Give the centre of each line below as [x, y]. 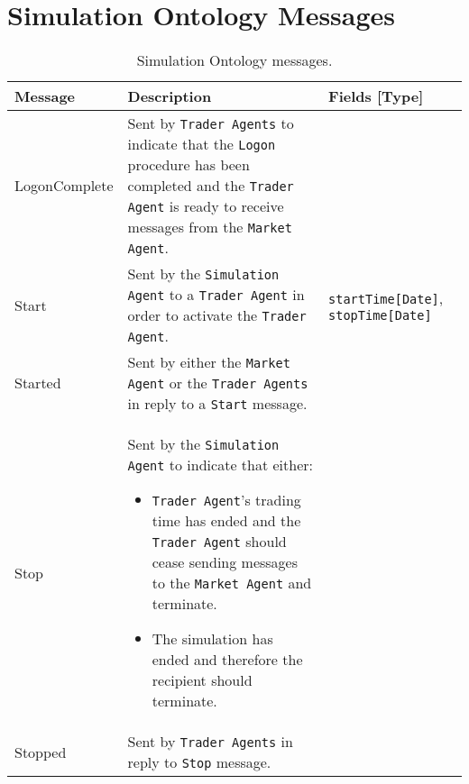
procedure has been [189, 165]
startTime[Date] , [386, 297]
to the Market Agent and [232, 583]
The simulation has [212, 639]
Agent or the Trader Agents [218, 383]
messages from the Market [210, 227]
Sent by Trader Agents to [211, 123]
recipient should [202, 680]
